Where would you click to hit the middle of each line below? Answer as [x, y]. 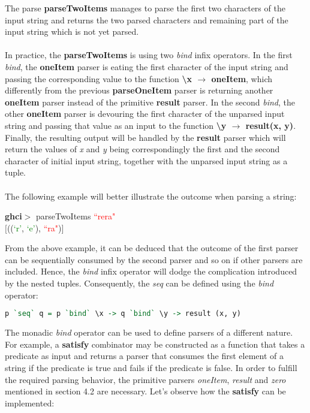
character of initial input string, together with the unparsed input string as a [146, 160]
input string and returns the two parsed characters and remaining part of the [147, 19]
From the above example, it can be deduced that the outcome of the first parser [152, 248]
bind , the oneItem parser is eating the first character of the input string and [147, 66]
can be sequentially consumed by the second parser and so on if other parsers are [154, 259]
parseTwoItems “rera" [76, 216]
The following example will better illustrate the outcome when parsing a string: [151, 196]
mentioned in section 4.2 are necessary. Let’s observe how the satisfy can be [145, 391]
